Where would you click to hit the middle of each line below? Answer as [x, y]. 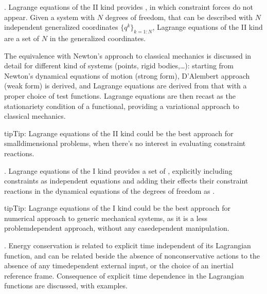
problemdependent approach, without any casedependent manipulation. [117, 228]
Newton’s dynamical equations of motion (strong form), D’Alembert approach [127, 75]
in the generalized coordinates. [98, 38]
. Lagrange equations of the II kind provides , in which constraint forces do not [129, 7]
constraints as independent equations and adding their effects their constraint [126, 181]
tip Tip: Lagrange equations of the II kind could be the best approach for [119, 133]
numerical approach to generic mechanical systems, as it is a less [106, 218]
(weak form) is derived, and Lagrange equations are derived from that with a [126, 86]
